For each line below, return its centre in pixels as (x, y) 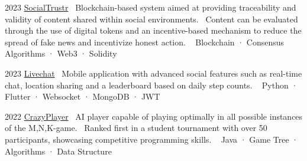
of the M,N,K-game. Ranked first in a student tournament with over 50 (136, 128)
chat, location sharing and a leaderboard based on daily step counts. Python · (151, 85)
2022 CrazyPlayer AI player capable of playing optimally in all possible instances (154, 116)
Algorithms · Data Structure (58, 151)
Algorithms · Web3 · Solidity (61, 53)
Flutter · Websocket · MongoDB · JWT (83, 96)
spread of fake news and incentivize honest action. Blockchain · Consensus (144, 42)
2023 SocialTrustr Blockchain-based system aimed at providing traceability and (151, 7)
